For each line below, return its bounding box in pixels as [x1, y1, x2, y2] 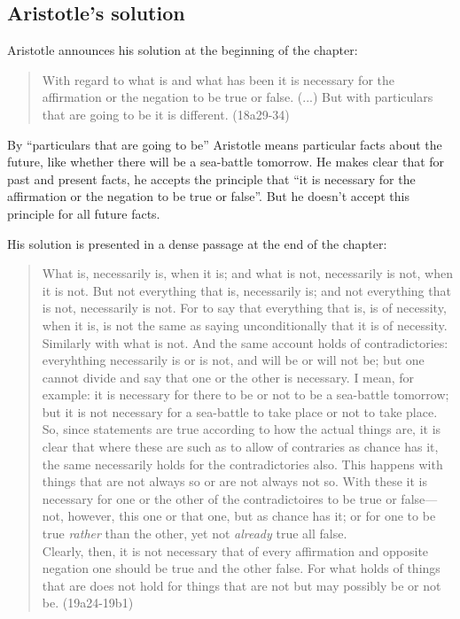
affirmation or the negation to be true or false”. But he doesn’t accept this [7, 187, 410, 205]
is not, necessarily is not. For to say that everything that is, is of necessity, [42, 298, 447, 317]
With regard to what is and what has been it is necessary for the [42, 70, 394, 89]
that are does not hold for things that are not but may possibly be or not [42, 576, 441, 594]
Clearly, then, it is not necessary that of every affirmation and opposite [42, 541, 429, 560]
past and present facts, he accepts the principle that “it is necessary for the [7, 169, 416, 188]
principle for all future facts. [7, 204, 160, 222]
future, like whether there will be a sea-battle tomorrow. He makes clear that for [7, 152, 445, 171]
